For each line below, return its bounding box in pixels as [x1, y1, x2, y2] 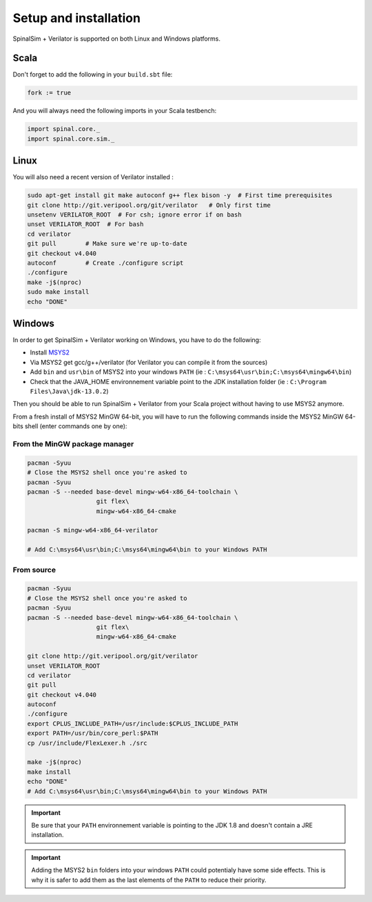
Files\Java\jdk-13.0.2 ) [30, 387, 110, 396]
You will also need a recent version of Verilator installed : [12, 173, 174, 181]
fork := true [27, 89, 72, 97]
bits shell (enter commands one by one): [12, 422, 127, 430]
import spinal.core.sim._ [27, 134, 115, 143]
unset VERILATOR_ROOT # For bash [27, 221, 144, 228]
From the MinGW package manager [12, 439, 134, 448]
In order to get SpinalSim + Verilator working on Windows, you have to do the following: [12, 336, 261, 344]
